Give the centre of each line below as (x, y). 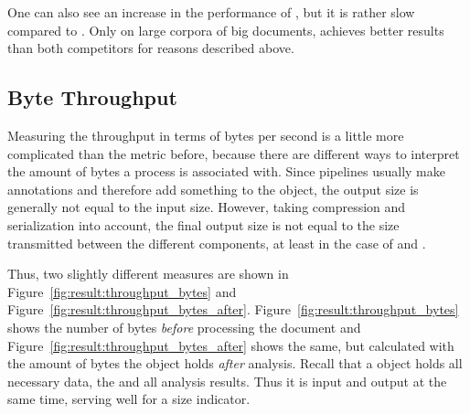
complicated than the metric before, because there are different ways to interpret (234, 153)
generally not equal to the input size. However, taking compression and (207, 207)
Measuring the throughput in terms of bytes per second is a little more (206, 135)
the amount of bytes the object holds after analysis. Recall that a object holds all (235, 363)
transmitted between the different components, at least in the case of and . (217, 243)
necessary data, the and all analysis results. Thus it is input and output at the (227, 381)
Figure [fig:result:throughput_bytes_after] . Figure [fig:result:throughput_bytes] (233, 309)
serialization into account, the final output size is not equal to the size (203, 224)
